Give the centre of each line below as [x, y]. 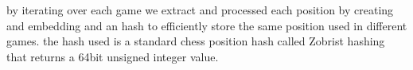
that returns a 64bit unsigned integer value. [113, 56]
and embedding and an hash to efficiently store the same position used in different [207, 25]
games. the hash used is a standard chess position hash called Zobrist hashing [196, 41]
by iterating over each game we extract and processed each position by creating [200, 10]
